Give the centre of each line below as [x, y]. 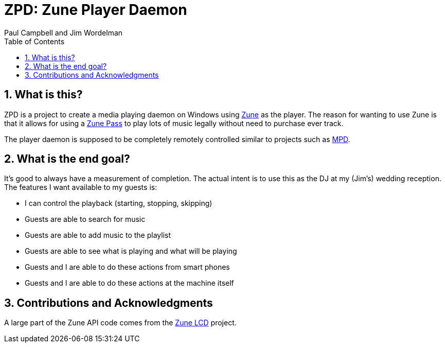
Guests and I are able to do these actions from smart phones [127, 267]
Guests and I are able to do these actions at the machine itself [129, 283]
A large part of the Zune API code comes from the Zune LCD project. [120, 323]
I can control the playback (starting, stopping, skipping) [119, 203]
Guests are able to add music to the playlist [98, 235]
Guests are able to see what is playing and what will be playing [131, 251]
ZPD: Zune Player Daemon [96, 10]
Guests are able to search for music [85, 219]
